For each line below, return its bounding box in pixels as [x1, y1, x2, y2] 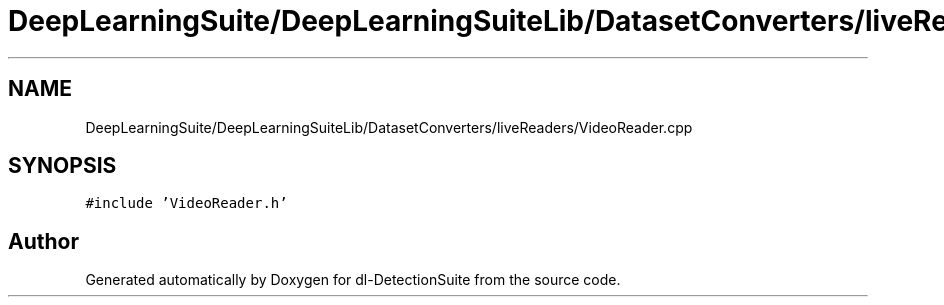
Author [8, 228, 79, 254]
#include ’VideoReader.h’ [85, 195, 288, 212]
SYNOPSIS [8, 153, 117, 179]
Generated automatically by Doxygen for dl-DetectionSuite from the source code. [85, 271, 621, 289]
